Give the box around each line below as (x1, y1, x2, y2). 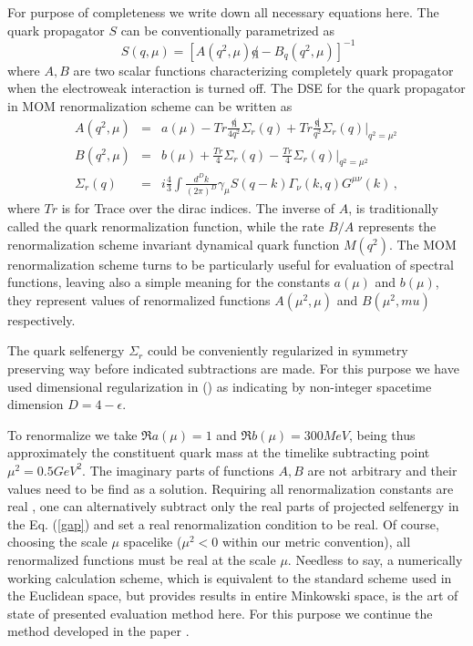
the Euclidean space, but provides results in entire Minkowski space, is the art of (7, 586, 458, 605)
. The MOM (388, 234, 457, 253)
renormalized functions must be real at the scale (7, 549, 276, 569)
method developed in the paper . (7, 621, 190, 641)
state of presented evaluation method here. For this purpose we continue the (7, 603, 433, 622)
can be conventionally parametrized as (120, 20, 334, 39)
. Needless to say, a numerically (287, 549, 463, 569)
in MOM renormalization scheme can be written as (7, 96, 293, 115)
